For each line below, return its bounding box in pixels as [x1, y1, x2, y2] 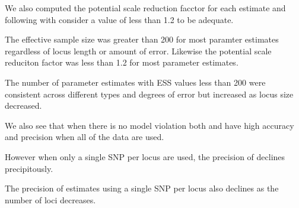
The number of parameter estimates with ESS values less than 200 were [5, 76, 266, 88]
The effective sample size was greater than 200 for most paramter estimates [5, 33, 279, 45]
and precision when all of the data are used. [5, 131, 164, 143]
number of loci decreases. [5, 193, 96, 206]
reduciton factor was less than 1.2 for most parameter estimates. [5, 56, 238, 69]
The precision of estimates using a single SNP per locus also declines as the [5, 182, 279, 194]
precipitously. [5, 162, 53, 174]
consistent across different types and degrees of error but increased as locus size [5, 87, 294, 100]
